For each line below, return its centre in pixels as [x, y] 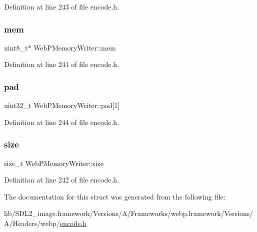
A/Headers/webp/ [32, 223]
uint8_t [16, 47]
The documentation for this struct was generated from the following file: [115, 196]
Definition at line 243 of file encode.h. [62, 6]
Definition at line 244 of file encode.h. [62, 122]
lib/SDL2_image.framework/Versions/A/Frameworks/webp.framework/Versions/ [129, 213]
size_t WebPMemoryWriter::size [54, 163]
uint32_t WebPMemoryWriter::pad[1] [62, 105]
